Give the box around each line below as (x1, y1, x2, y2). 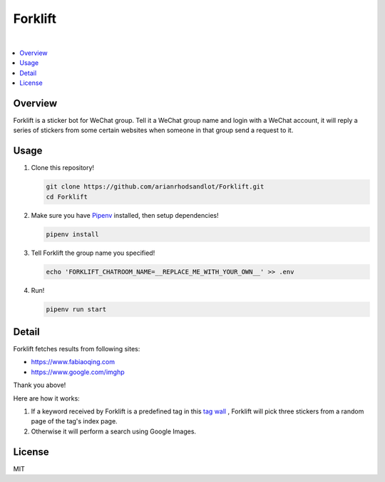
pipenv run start (46, 305, 107, 313)
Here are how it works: (13, 393, 80, 403)
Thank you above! (13, 381, 66, 389)
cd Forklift (46, 193, 88, 201)
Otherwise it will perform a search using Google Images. (31, 427, 196, 436)
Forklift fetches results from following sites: (13, 345, 140, 353)
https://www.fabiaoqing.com (31, 358, 115, 366)
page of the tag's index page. (31, 417, 118, 426)
